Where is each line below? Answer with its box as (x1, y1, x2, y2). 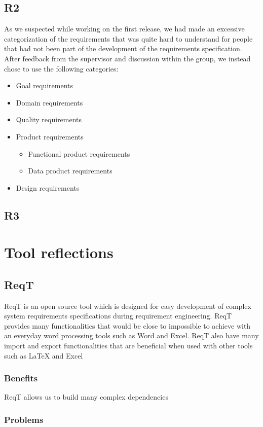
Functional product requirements (28, 148, 130, 159)
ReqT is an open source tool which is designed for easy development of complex (4, 300, 251, 311)
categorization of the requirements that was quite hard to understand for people (4, 33, 253, 44)
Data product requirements (28, 165, 112, 176)
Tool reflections (4, 242, 114, 263)
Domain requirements (16, 97, 83, 108)
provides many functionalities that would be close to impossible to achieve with (4, 320, 251, 331)
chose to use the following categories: (4, 63, 119, 74)
